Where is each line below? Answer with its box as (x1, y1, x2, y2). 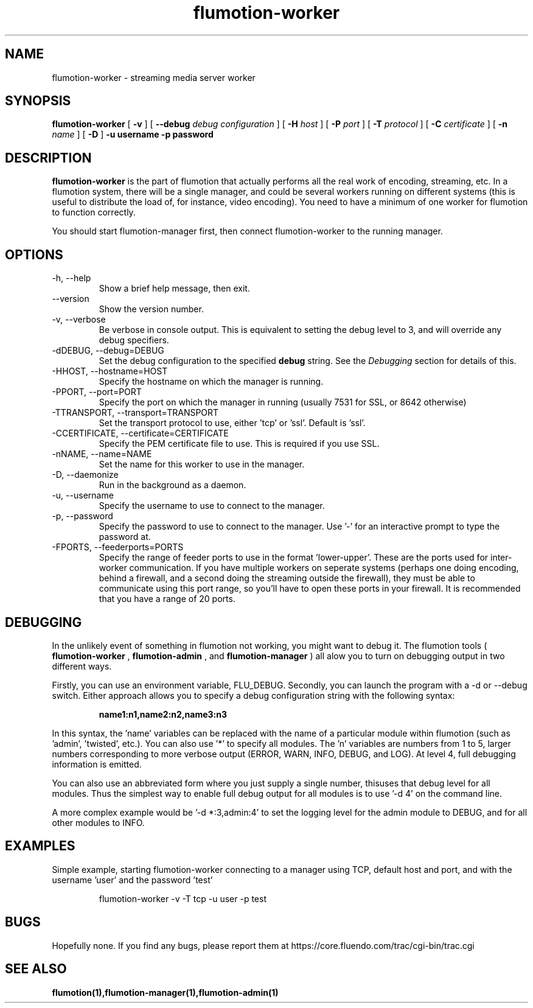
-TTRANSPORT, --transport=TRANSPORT (52, 407, 219, 418)
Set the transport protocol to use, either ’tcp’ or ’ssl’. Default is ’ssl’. (99, 418, 366, 429)
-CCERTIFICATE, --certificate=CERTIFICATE (52, 428, 229, 439)
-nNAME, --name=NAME (52, 449, 152, 460)
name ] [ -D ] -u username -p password (52, 129, 214, 140)
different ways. (52, 660, 112, 671)
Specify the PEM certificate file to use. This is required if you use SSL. (99, 438, 380, 449)
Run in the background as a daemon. (99, 480, 246, 491)
